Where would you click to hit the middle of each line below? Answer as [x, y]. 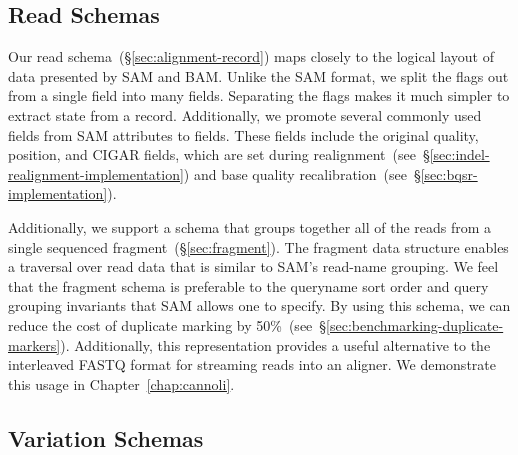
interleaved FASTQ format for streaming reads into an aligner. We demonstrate [252, 364]
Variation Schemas [106, 437]
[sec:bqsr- [449, 173]
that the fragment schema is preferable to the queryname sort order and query [248, 285]
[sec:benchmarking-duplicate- [415, 324]
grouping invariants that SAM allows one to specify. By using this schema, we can [259, 305]
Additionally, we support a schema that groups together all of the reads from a [250, 226]
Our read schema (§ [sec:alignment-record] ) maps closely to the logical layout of [251, 56]
